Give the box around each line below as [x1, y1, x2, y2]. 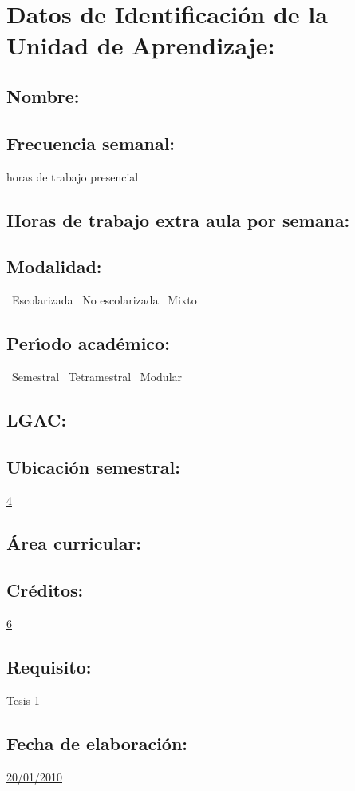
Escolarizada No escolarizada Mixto [11, 292, 197, 308]
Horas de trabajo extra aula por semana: [6, 207, 350, 232]
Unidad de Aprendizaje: [6, 29, 275, 62]
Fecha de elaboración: [6, 730, 188, 755]
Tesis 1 [6, 691, 40, 708]
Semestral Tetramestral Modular [11, 368, 183, 384]
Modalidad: [6, 254, 102, 279]
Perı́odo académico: [6, 331, 170, 356]
